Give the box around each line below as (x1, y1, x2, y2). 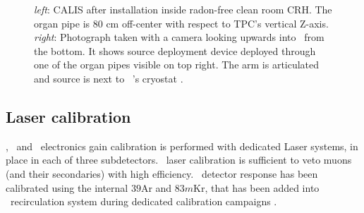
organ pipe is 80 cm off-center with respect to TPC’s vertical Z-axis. (34, 16, 329, 30)
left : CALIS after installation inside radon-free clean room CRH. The (34, 2, 332, 16)
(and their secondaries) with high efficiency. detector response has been (6, 166, 318, 181)
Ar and (140, 180, 172, 195)
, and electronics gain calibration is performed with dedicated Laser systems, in (6, 138, 358, 153)
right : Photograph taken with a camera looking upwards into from (34, 30, 324, 44)
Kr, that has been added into (193, 180, 320, 195)
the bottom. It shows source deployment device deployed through (34, 43, 316, 58)
